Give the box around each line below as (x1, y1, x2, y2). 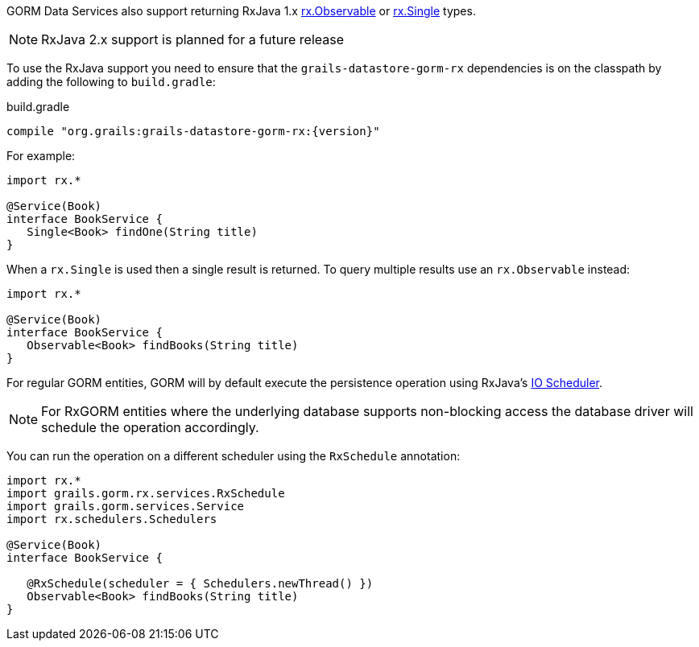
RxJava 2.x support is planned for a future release (41, 31, 345, 47)
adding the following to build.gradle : (6, 75, 216, 89)
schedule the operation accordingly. (41, 419, 259, 435)
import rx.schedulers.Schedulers (6, 513, 217, 525)
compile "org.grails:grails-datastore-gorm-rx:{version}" (6, 125, 380, 138)
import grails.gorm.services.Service (6, 500, 245, 513)
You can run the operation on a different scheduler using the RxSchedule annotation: (6, 449, 461, 463)
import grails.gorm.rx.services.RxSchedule (6, 487, 285, 500)
